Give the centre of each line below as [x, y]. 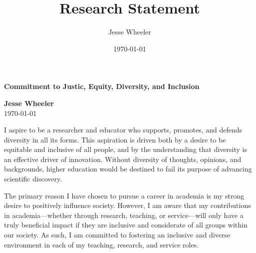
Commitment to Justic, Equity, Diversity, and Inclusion [102, 86]
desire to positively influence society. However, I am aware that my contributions [128, 205]
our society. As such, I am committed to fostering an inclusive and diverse [117, 235]
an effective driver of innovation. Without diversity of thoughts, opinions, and [123, 159]
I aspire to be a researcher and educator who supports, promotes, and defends [123, 130]
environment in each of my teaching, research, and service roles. [102, 244]
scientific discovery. [33, 179]
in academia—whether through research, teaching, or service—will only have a [124, 215]
